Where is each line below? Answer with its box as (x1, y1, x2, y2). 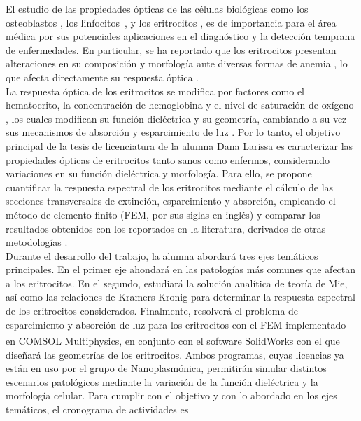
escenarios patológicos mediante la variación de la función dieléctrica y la (6, 374, 318, 389)
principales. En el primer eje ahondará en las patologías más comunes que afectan (6, 262, 356, 277)
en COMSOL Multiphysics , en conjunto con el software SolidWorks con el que (6, 333, 340, 347)
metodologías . (6, 235, 68, 249)
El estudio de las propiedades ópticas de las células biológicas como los (6, 1, 309, 15)
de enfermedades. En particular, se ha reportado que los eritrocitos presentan (6, 42, 337, 57)
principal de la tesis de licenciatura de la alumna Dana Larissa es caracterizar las (6, 138, 353, 153)
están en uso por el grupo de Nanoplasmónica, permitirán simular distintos (6, 361, 327, 375)
